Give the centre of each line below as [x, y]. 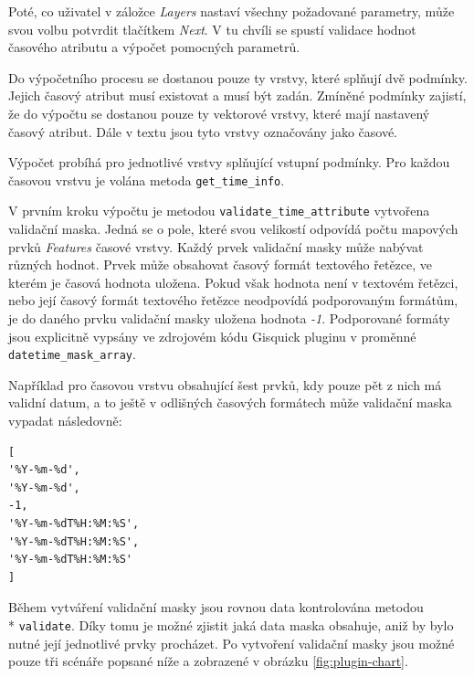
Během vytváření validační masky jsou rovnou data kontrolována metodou [216, 607]
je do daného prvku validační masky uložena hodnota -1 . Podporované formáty [229, 318]
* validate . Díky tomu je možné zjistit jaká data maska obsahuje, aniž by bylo [231, 625]
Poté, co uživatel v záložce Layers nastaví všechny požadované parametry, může [232, 11]
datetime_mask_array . [72, 354]
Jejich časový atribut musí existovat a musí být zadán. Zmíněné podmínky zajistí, [237, 95]
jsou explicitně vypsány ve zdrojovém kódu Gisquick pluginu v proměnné [212, 336]
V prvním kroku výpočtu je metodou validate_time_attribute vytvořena [219, 211]
